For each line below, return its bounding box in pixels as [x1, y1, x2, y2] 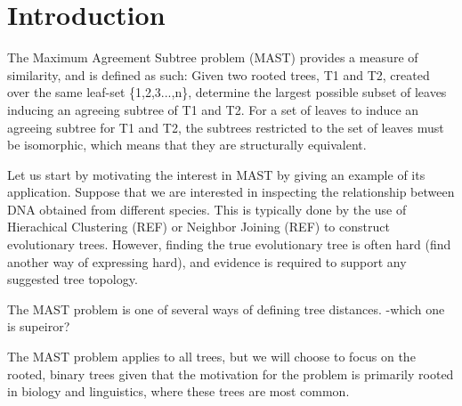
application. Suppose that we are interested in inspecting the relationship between [7, 183, 455, 201]
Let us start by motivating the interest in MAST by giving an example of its [7, 165, 426, 183]
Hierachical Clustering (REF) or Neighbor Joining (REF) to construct [7, 217, 390, 236]
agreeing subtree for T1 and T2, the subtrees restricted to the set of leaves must [7, 118, 444, 136]
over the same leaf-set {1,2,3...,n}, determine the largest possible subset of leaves [7, 83, 447, 101]
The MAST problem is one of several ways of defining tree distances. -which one [7, 299, 445, 318]
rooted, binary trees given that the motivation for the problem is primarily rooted [7, 364, 454, 383]
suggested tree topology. [7, 270, 138, 288]
